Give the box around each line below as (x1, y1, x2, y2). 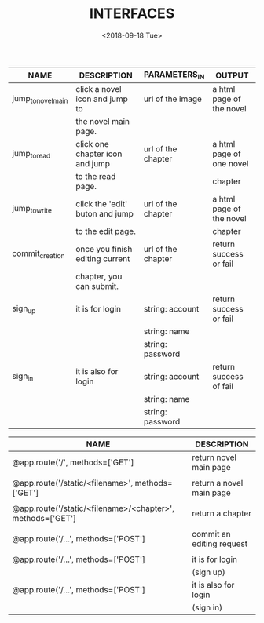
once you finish (75, 244, 133, 255)
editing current (75, 253, 130, 264)
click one (75, 139, 109, 150)
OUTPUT (215, 70, 249, 81)
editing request (192, 538, 248, 549)
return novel (192, 452, 237, 463)
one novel (212, 158, 249, 169)
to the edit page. (75, 226, 136, 237)
